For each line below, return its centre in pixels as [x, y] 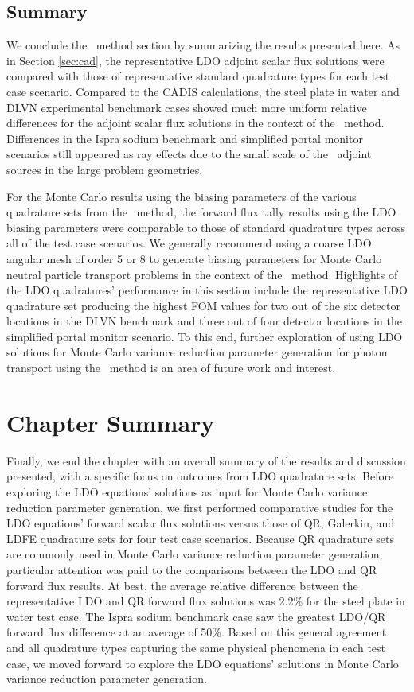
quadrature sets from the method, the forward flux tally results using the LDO [201, 212]
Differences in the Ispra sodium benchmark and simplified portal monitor [185, 138]
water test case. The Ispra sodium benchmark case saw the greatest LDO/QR [196, 616]
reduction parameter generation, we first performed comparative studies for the [200, 507]
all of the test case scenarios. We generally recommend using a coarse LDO [189, 243]
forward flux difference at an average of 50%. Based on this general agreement [197, 632]
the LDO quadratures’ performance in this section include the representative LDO [207, 290]
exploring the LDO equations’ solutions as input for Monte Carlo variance [187, 491]
